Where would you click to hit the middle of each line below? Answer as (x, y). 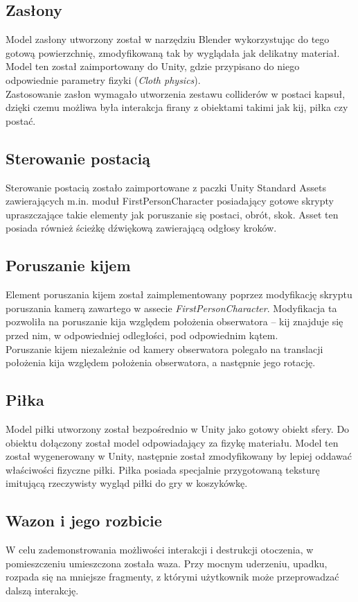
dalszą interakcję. (42, 590)
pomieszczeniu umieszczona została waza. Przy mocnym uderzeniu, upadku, (167, 563)
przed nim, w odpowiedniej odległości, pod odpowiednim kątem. (142, 335)
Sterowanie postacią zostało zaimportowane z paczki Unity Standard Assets (166, 187)
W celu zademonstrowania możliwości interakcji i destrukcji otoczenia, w (160, 550)
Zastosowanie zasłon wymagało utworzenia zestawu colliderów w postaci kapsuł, (176, 93)
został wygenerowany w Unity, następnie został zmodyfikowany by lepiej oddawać (179, 456)
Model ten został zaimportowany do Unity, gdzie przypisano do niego (153, 66)
